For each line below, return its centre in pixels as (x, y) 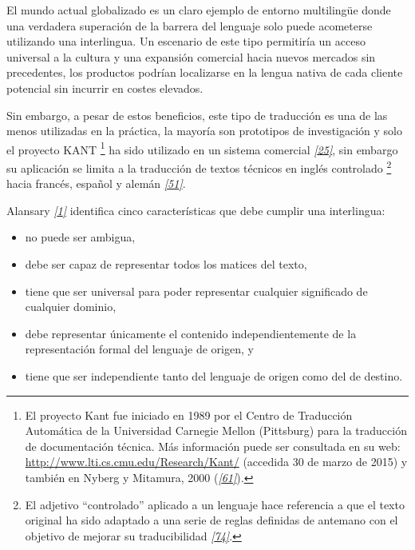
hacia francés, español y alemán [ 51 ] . (96, 183)
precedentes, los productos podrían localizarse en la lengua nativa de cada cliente (205, 72)
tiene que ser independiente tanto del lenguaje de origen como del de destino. (214, 376)
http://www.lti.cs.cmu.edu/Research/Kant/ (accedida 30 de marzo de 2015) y (216, 462)
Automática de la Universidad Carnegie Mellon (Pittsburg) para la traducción (216, 430)
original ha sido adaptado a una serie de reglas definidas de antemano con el (211, 520)
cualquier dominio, (71, 307)
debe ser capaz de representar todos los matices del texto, (166, 264)
